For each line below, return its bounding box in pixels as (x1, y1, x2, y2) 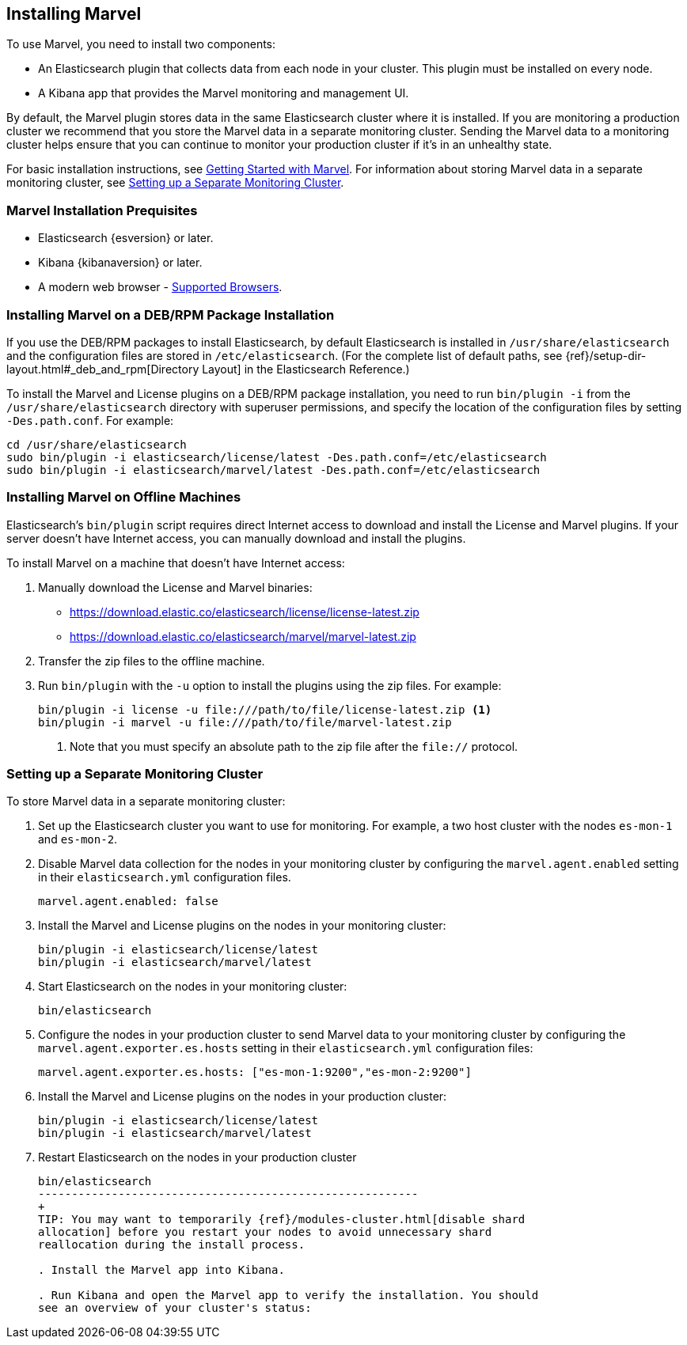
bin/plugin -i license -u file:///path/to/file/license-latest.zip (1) (38, 703, 492, 716)
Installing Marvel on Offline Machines (6, 489, 241, 506)
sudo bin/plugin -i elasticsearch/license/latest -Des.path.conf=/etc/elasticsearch (6, 450, 547, 464)
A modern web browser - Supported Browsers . (38, 280, 283, 294)
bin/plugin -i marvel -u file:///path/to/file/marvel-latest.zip (38, 715, 452, 729)
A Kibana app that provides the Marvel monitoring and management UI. (38, 86, 409, 100)
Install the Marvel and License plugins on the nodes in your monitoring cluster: (38, 919, 446, 933)
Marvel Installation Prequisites (6, 202, 198, 218)
